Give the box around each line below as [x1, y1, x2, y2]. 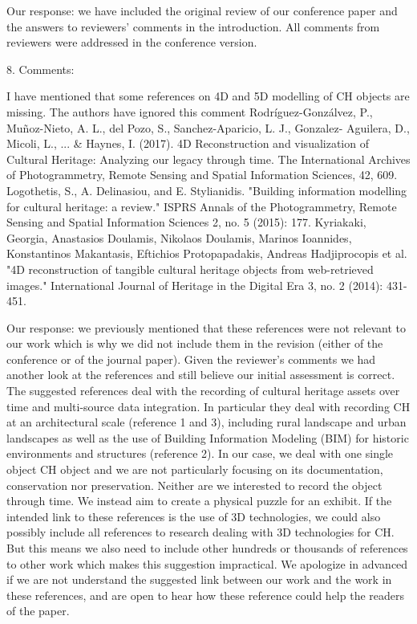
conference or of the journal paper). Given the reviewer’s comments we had [6, 350, 376, 367]
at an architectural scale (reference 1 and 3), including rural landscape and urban [6, 414, 407, 430]
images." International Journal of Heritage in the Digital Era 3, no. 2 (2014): [6, 276, 383, 293]
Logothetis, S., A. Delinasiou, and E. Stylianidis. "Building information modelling [6, 181, 407, 198]
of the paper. [6, 602, 70, 619]
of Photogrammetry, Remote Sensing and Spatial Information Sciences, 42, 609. [6, 166, 398, 183]
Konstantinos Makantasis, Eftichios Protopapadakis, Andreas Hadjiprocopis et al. [6, 245, 407, 262]
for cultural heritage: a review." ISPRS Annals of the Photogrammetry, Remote [6, 198, 397, 214]
